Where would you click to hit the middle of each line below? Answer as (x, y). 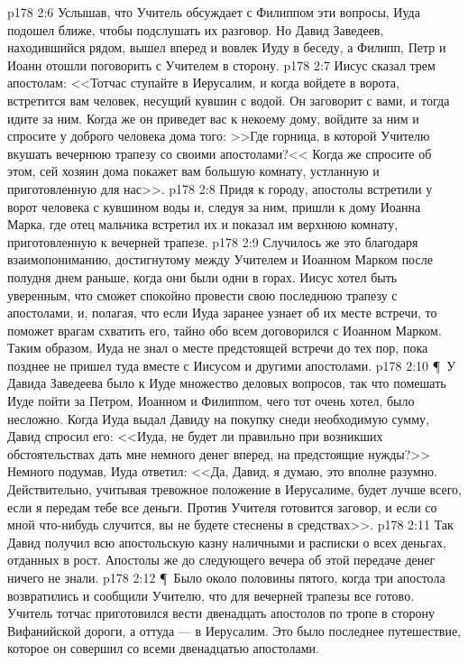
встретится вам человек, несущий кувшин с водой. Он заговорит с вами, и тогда (229, 100)
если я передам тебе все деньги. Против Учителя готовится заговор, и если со (222, 506)
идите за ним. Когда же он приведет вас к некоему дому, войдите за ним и (213, 118)
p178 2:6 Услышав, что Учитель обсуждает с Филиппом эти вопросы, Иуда (214, 12)
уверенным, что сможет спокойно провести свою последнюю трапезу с (202, 295)
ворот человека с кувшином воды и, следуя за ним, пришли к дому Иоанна (214, 206)
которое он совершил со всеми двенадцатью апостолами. (163, 648)
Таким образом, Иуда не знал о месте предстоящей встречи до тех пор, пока (218, 348)
